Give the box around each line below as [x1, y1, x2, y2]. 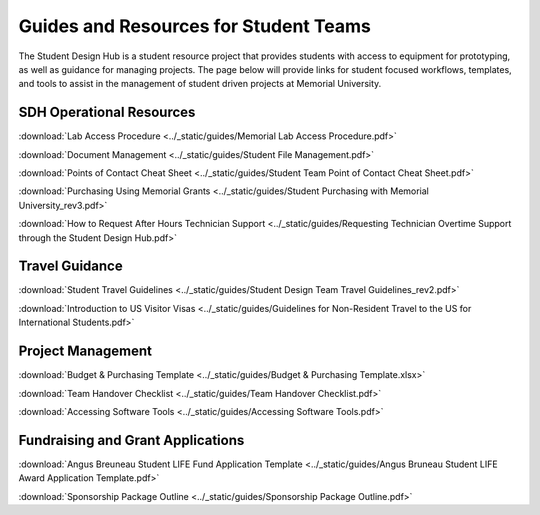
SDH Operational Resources [18, 104, 196, 121]
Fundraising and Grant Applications [18, 431, 245, 449]
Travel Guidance [18, 258, 124, 275]
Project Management [18, 343, 152, 360]
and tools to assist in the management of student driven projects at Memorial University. [18, 78, 382, 90]
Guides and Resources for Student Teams [18, 15, 372, 37]
